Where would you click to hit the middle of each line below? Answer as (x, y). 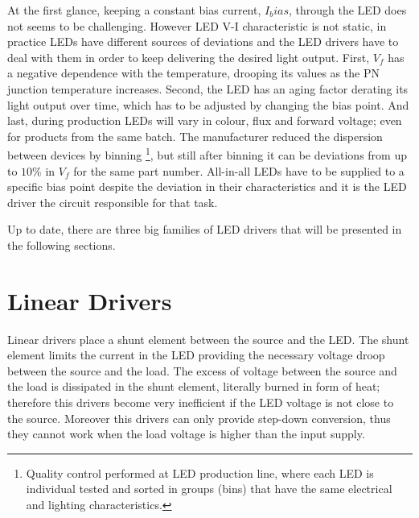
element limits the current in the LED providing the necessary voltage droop (196, 355)
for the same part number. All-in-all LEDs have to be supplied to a (239, 170)
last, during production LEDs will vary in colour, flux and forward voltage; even (205, 120)
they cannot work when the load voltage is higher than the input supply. (186, 434)
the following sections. (62, 244)
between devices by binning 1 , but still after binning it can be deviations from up (207, 153)
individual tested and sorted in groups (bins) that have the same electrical (209, 489)
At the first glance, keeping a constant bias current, (134, 10)
